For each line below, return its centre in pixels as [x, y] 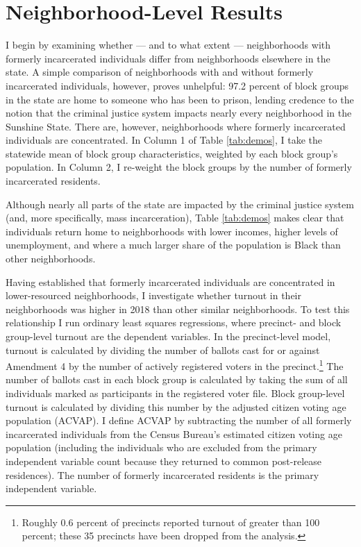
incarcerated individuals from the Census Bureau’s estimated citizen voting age [174, 434]
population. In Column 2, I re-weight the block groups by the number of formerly [179, 167]
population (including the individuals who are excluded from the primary [161, 447]
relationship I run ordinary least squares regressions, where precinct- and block [174, 322]
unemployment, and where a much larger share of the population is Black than [173, 245]
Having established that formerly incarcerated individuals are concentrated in [170, 281]
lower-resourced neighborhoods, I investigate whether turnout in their [153, 295]
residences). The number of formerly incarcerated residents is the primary [162, 474]
